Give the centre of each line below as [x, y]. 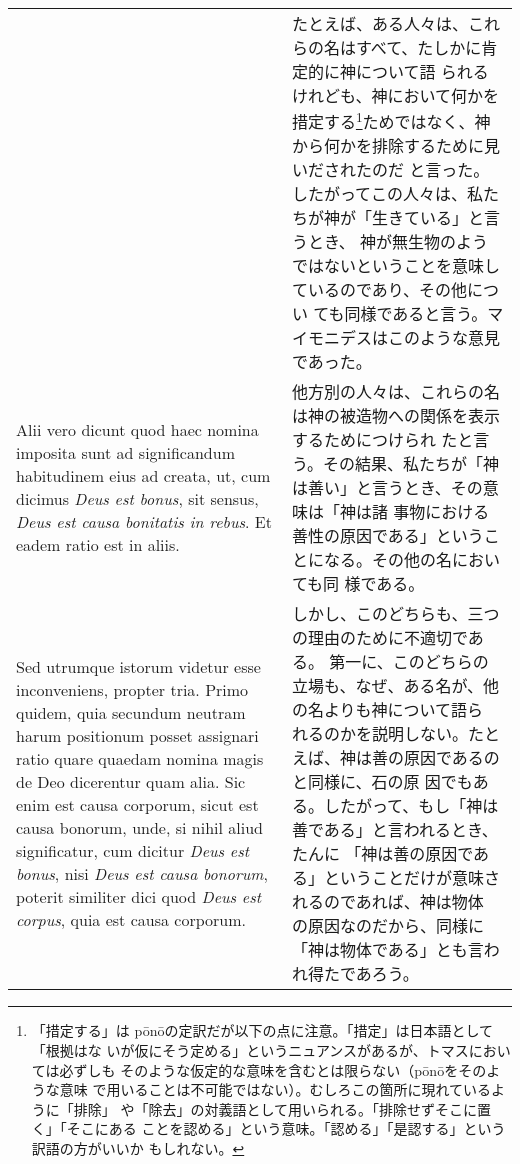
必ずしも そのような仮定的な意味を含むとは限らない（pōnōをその [273, 1069]
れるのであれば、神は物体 [387, 902]
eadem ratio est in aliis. [98, 545]
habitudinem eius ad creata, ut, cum [143, 476]
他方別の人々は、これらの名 [395, 392]
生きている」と [427, 218]
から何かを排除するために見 [395, 146]
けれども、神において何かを [395, 95]
